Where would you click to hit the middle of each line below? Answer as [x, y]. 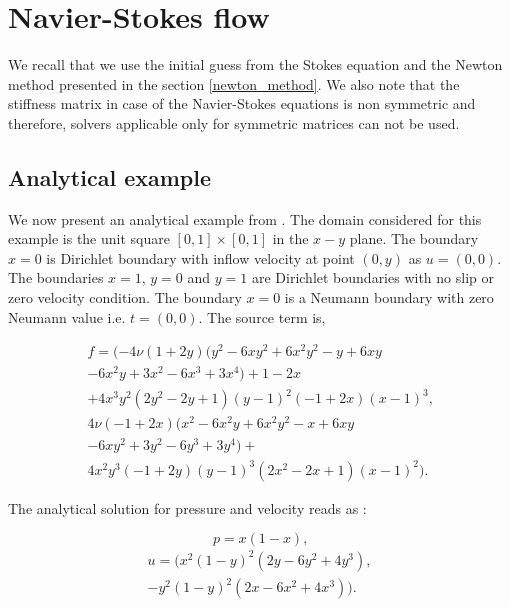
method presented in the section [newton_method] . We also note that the [234, 83]
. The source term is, [262, 316]
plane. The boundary [414, 238]
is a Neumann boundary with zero [389, 297]
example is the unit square [89, 238]
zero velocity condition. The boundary [125, 297]
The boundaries [56, 277]
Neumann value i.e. [67, 316]
